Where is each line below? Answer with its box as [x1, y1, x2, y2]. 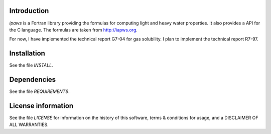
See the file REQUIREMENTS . [9, 88, 70, 94]
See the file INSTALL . [9, 62, 53, 68]
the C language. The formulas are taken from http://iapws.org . [9, 26, 138, 32]
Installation [9, 49, 45, 57]
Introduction [9, 6, 49, 15]
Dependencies [9, 75, 56, 84]
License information [9, 101, 74, 110]
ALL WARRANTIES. [9, 121, 49, 127]
